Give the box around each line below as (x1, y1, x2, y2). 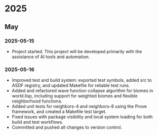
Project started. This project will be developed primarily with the (11, 48, 142, 54)
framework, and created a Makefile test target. (11, 109, 107, 115)
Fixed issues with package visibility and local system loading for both (11, 114, 153, 120)
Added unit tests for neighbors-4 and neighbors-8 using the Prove (11, 103, 147, 109)
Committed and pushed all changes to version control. (11, 124, 122, 131)
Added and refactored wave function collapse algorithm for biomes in (11, 88, 154, 94)
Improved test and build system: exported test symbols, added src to (11, 77, 152, 83)
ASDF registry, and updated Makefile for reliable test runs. (11, 82, 130, 89)
